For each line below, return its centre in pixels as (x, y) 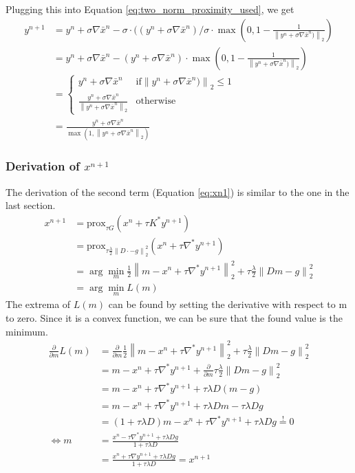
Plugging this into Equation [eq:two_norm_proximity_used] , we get (150, 9)
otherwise (156, 101)
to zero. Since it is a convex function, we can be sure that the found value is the (174, 317)
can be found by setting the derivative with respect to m (228, 304)
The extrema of (38, 304)
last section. (31, 205)
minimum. (27, 331)
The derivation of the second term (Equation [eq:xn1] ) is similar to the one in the (177, 191)
